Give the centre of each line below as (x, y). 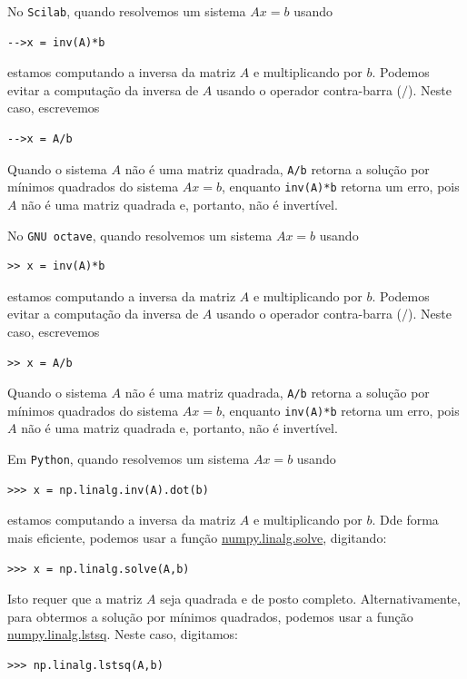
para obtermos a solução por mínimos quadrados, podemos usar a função (210, 616)
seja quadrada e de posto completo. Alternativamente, (310, 599)
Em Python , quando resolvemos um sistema (129, 459)
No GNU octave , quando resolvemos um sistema (140, 235)
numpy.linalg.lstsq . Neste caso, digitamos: (123, 634)
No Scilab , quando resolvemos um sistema (127, 11)
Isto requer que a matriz (75, 599)
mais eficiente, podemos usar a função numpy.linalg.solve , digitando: (197, 537)
